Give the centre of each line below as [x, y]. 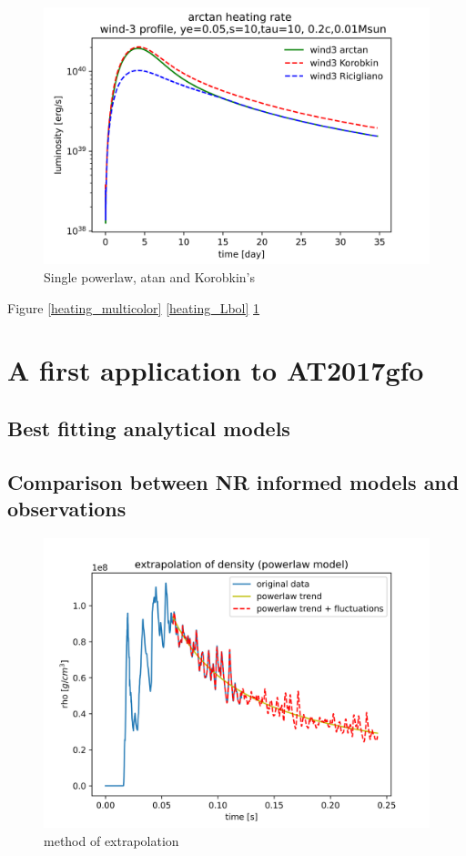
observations [67, 509]
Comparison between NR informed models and [233, 481]
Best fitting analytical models [149, 428]
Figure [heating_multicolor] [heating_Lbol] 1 [134, 307]
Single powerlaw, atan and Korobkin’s [149, 276]
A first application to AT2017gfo [216, 370]
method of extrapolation [111, 840]
